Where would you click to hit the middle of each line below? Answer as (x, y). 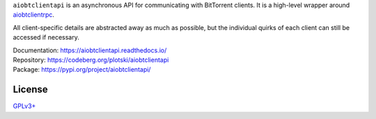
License (30, 89)
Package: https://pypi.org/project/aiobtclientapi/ (82, 70)
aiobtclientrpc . (34, 15)
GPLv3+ (24, 106)
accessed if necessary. (46, 38)
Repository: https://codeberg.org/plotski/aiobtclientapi (91, 60)
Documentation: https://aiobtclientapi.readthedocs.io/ (90, 50)
